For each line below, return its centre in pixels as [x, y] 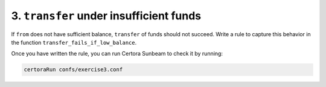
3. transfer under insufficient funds [106, 16]
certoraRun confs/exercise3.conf [73, 70]
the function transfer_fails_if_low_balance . [74, 42]
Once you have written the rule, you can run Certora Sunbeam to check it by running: [117, 54]
